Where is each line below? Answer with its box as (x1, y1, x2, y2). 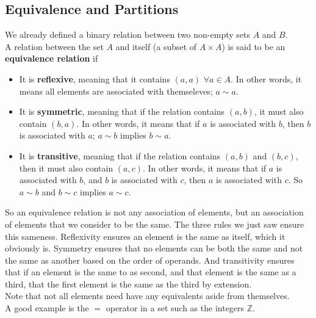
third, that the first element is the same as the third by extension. (5, 277, 252, 290)
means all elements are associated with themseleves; (19, 84, 213, 97)
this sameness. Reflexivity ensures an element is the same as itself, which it (5, 229, 285, 242)
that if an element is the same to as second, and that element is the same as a (5, 266, 296, 278)
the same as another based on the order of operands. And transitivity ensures (5, 253, 295, 266)
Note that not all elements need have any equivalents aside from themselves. (5, 289, 290, 302)
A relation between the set (5, 40, 104, 52)
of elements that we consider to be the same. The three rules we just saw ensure (5, 217, 304, 230)
